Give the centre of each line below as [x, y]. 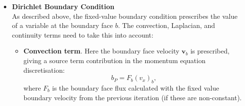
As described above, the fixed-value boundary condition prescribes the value [125, 16]
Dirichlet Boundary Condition [63, 6]
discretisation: [44, 70]
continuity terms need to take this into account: [83, 34]
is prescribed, [210, 51]
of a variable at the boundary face [62, 25]
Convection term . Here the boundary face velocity [101, 51]
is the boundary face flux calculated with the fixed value [136, 87]
